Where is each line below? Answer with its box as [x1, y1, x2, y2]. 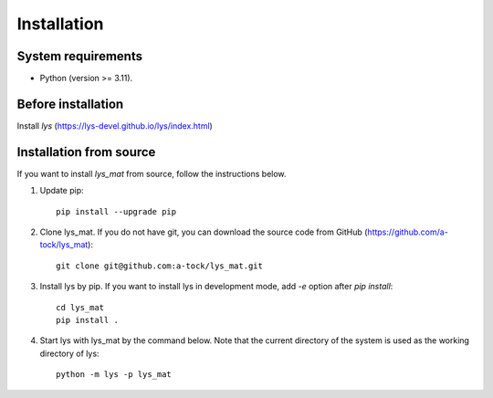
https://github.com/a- [366, 226, 449, 237]
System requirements [16, 48, 143, 64]
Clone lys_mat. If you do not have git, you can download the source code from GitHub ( [39, 226, 368, 237]
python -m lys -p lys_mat [56, 370, 173, 380]
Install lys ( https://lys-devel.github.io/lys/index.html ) [16, 120, 214, 131]
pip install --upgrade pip [56, 206, 177, 216]
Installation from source [16, 144, 156, 160]
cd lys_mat [56, 302, 105, 312]
